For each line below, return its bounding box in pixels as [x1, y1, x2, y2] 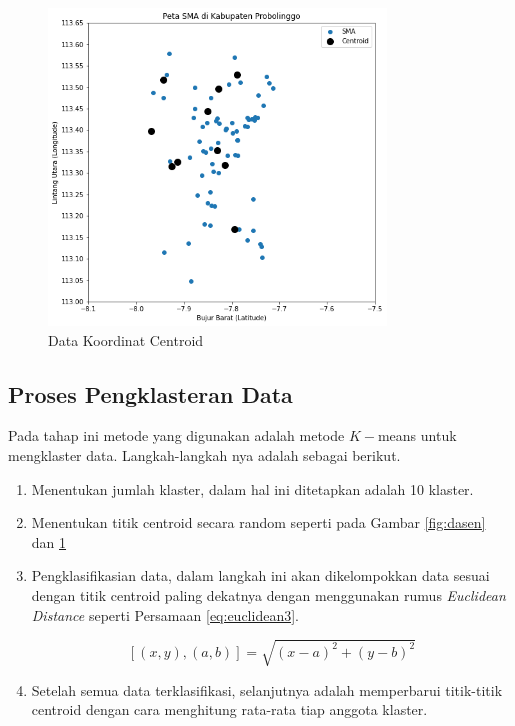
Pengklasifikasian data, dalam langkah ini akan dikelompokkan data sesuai [31, 565, 490, 586]
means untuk [377, 425, 457, 446]
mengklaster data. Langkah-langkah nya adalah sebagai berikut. [8, 445, 401, 465]
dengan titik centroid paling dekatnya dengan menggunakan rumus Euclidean [31, 584, 506, 605]
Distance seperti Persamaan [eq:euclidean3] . [31, 604, 299, 625]
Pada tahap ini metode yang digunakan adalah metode [8, 425, 345, 446]
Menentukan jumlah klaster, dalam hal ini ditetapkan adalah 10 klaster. [31, 478, 474, 499]
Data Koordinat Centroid [48, 329, 204, 350]
